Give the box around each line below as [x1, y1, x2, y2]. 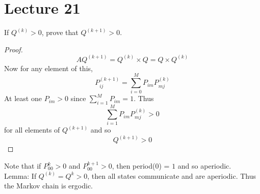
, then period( [112, 160, 155, 171]
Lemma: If [4, 170, 37, 181]
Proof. [4, 44, 23, 54]
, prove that [41, 27, 79, 38]
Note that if [4, 160, 41, 171]
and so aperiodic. [177, 160, 231, 171]
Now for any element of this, [4, 62, 93, 73]
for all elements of [4, 124, 60, 135]
